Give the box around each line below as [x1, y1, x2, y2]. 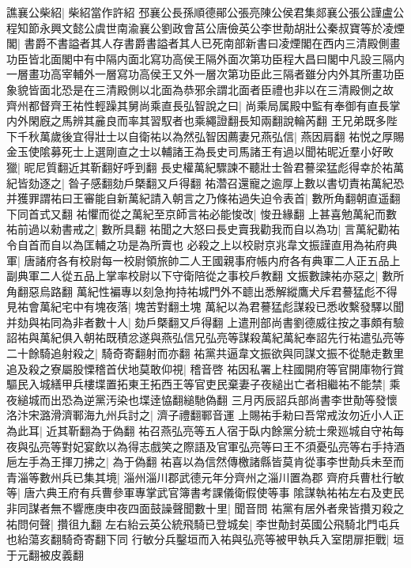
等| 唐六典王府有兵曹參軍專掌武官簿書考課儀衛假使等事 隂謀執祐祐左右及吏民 [6, 484, 405, 501]
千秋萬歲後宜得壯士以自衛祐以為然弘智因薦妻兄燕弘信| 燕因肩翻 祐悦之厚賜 [17, 127, 405, 144]
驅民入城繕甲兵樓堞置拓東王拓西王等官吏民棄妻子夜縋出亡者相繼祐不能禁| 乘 [6, 376, 401, 392]
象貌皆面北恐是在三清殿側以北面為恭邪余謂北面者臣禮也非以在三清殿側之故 [6, 81, 394, 97]
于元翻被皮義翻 [6, 546, 84, 562]
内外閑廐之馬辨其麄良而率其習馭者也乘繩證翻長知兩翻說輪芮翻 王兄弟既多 [6, 112, 386, 129]
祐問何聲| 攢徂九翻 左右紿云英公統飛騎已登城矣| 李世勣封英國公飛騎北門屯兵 [6, 515, 400, 532]
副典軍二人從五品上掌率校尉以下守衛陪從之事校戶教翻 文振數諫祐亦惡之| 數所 [6, 267, 405, 284]
